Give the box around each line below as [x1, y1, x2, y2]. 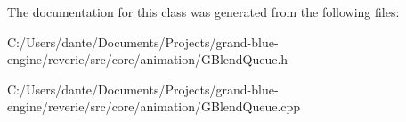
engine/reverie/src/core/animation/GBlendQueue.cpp [7, 97, 301, 116]
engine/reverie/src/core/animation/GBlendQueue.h [7, 50, 288, 69]
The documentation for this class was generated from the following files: [7, 3, 400, 20]
